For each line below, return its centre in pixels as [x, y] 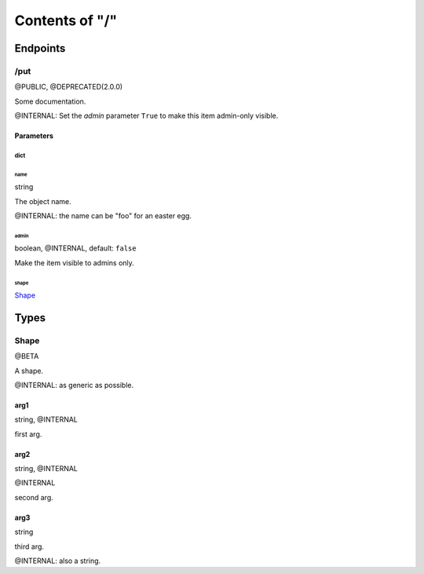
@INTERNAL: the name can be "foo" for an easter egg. [103, 216]
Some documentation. [50, 101]
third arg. [29, 547]
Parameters [34, 136]
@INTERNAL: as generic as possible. [74, 385]
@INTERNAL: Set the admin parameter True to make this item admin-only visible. [146, 116]
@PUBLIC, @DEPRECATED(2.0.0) [69, 87]
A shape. [29, 371]
